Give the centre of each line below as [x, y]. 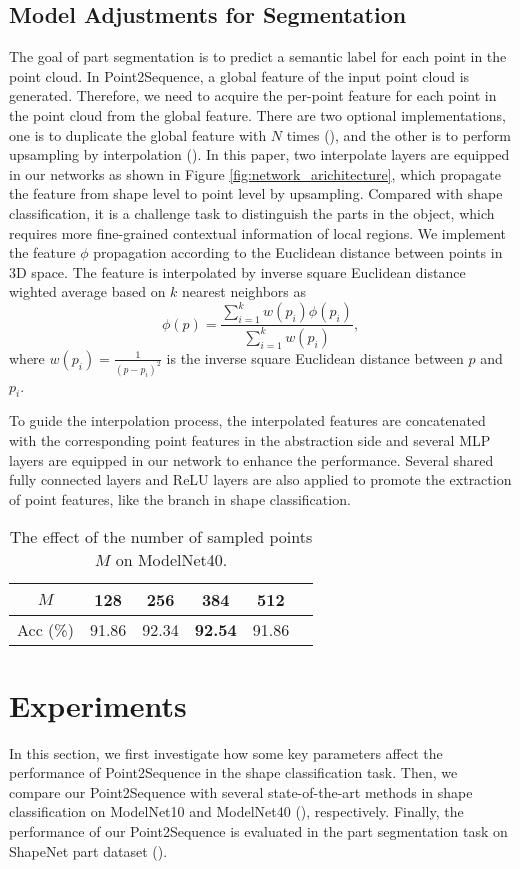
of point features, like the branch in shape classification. [180, 498]
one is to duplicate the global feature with [138, 134]
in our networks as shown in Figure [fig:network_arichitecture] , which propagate [255, 173]
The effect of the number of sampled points [161, 537]
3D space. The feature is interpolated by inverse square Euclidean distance [237, 271]
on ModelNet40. [171, 560]
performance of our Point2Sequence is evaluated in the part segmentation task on [258, 830]
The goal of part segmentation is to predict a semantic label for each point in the [258, 56]
